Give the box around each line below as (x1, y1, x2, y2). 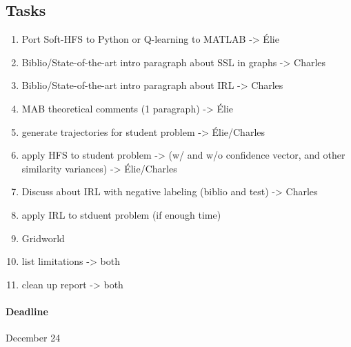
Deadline (6, 304, 48, 318)
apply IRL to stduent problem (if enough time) (21, 207, 221, 221)
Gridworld (21, 230, 65, 245)
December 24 (6, 330, 61, 345)
